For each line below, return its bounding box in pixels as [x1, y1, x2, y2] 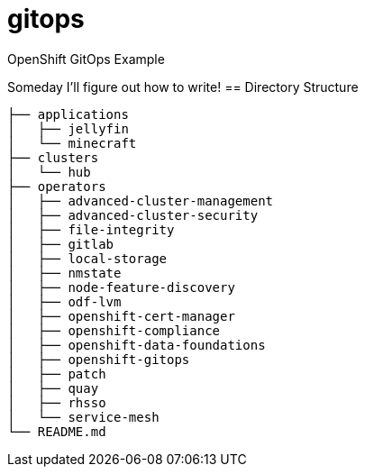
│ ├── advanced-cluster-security [7, 207, 259, 223]
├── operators [7, 178, 106, 194]
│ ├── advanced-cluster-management [7, 193, 274, 208]
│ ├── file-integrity [7, 222, 175, 237]
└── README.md [7, 424, 106, 439]
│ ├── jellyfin [7, 121, 129, 136]
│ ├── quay [7, 380, 99, 396]
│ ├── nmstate [7, 265, 122, 280]
